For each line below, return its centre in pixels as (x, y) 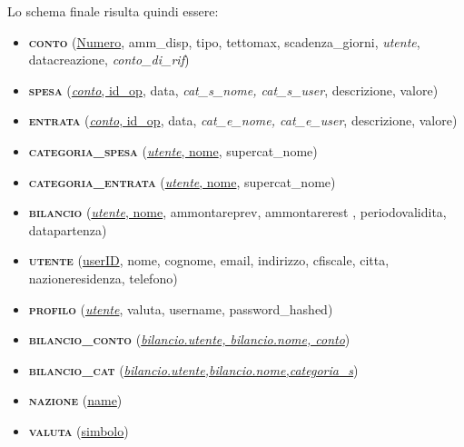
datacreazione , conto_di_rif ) (109, 60)
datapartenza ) (68, 229)
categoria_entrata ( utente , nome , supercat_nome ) (182, 181)
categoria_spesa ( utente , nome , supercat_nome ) (173, 150)
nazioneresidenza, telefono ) (103, 278)
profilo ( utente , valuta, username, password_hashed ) (181, 308)
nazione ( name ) (75, 400)
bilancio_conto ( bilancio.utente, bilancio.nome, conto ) (189, 339)
